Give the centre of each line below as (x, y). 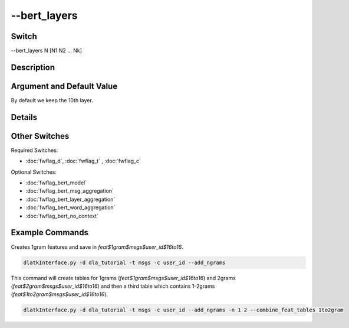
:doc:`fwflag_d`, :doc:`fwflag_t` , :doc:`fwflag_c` (83, 161)
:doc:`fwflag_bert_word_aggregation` (70, 207)
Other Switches (40, 136)
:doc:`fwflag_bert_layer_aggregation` (70, 199)
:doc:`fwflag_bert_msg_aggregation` (70, 191)
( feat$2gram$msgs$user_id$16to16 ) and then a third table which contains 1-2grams (113, 286)
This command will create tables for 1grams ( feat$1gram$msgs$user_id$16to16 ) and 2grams (123, 278)
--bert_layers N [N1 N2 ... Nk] (47, 51)
